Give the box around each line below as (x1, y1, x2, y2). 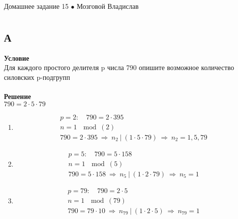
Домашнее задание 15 (4, 1, 69, 11)
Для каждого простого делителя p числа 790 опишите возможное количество (4, 62, 234, 73)
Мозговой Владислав (76, 1, 139, 11)
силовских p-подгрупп (4, 72, 70, 82)
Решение (4, 91, 31, 101)
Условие (4, 52, 30, 63)
